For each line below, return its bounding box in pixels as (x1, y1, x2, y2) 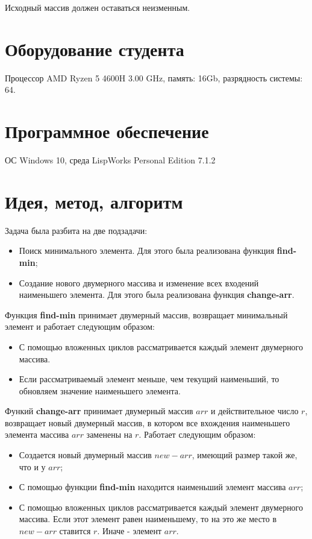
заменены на (86, 428, 133, 441)
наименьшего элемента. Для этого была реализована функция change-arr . (19, 288, 295, 301)
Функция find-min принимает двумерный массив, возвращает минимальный (5, 308, 288, 321)
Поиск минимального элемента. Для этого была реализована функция (19, 244, 275, 257)
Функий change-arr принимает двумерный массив (5, 405, 193, 417)
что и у (19, 460, 46, 473)
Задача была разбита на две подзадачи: (5, 224, 148, 236)
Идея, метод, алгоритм (5, 189, 183, 213)
